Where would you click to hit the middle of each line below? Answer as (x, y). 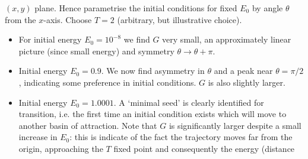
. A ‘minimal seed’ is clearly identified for (189, 102)
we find (137, 39)
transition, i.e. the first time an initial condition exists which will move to (153, 114)
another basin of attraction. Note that (88, 125)
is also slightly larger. (247, 82)
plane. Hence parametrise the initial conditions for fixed (136, 8)
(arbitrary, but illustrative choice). (180, 19)
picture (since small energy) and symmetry (96, 51)
